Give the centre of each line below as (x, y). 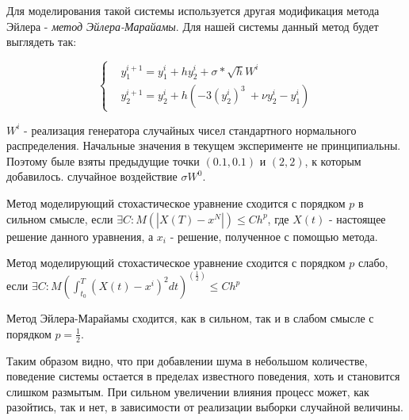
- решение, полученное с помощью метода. (274, 236)
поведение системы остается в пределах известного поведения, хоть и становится (203, 376)
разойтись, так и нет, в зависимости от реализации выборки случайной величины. (205, 407)
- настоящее (357, 218)
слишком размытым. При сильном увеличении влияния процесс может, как (188, 391)
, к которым (333, 160)
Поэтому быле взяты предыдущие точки (103, 160)
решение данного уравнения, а (80, 236)
